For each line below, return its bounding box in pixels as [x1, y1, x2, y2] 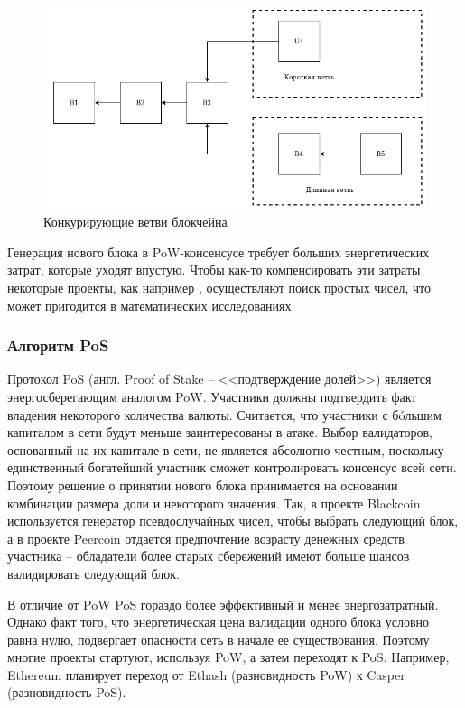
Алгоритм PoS [7, 334, 109, 357]
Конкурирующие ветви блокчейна [43, 212, 228, 231]
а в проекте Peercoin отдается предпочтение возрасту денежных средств [7, 528, 405, 547]
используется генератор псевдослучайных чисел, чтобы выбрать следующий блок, [7, 511, 459, 530]
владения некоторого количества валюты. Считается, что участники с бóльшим [7, 405, 442, 424]
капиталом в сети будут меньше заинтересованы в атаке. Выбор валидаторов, [7, 423, 432, 442]
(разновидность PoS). [7, 683, 126, 702]
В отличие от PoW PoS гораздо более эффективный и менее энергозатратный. [7, 594, 439, 613]
